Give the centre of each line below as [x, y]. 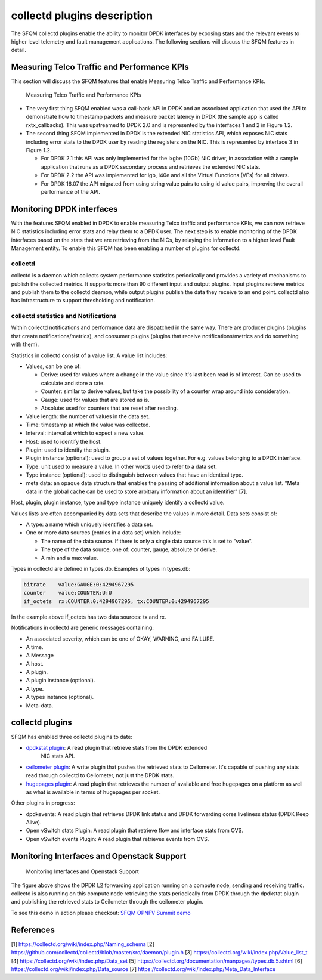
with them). [25, 344]
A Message [40, 656]
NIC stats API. [58, 756]
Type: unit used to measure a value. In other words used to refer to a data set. [122, 466]
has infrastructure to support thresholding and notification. [83, 301]
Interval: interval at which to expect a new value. [86, 433]
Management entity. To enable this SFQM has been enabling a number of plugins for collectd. [126, 248]
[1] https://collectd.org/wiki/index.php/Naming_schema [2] [83, 944]
